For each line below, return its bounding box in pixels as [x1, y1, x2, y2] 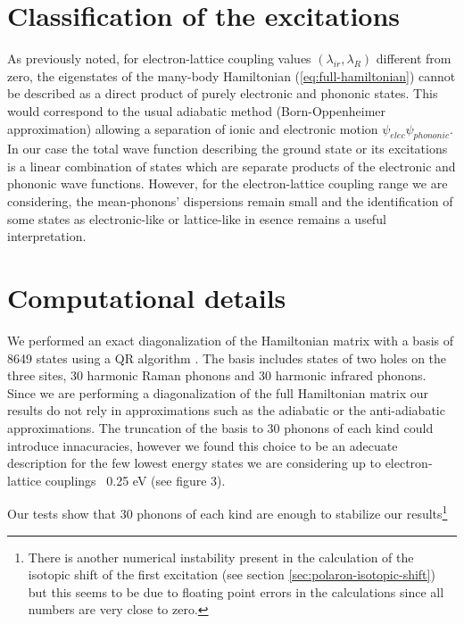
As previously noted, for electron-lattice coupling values [7, 49, 311, 68]
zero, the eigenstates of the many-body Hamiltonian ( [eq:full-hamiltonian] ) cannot [7, 66, 456, 85]
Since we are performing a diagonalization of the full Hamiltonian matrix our [7, 383, 428, 402]
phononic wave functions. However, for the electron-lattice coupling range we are [7, 174, 448, 193]
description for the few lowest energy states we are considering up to [7, 453, 381, 472]
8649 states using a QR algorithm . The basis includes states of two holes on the [7, 348, 447, 367]
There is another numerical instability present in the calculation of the [28, 547, 414, 566]
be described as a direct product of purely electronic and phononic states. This [7, 84, 438, 103]
